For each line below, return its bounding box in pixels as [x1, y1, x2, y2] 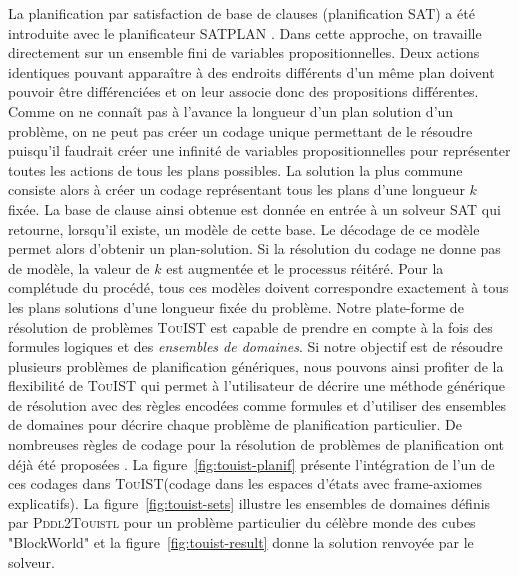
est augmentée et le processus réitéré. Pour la [166, 257, 444, 278]
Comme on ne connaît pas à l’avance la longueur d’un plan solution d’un [8, 100, 454, 121]
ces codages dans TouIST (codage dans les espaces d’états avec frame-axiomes [8, 473, 483, 494]
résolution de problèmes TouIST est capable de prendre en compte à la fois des [8, 316, 493, 337]
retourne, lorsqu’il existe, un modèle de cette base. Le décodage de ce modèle [8, 218, 480, 239]
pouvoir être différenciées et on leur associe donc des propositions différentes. [8, 81, 479, 102]
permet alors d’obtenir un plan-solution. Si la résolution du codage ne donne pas [8, 238, 501, 259]
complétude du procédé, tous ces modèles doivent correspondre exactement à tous [8, 277, 509, 298]
